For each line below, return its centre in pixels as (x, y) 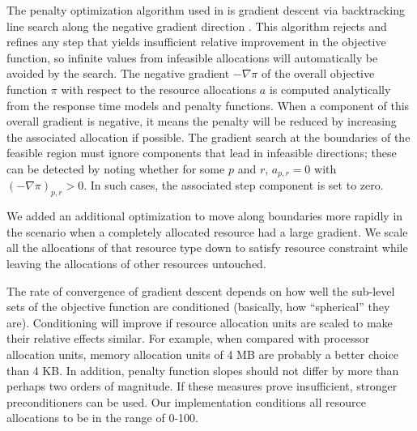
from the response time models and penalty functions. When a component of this (208, 105)
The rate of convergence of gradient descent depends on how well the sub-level (201, 290)
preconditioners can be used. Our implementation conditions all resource (186, 401)
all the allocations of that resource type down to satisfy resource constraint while (207, 248)
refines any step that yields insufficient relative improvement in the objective (196, 42)
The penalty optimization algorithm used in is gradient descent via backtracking (206, 10)
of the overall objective (318, 73)
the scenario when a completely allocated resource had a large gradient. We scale (207, 231)
